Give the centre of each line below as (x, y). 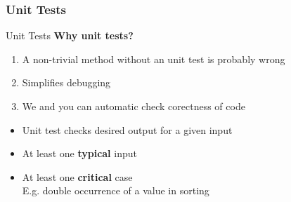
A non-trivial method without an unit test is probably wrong (154, 59)
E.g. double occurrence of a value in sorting (116, 190)
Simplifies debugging (66, 82)
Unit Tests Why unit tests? (70, 35)
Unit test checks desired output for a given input (127, 129)
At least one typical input (79, 153)
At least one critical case (77, 176)
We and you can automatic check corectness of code (134, 106)
